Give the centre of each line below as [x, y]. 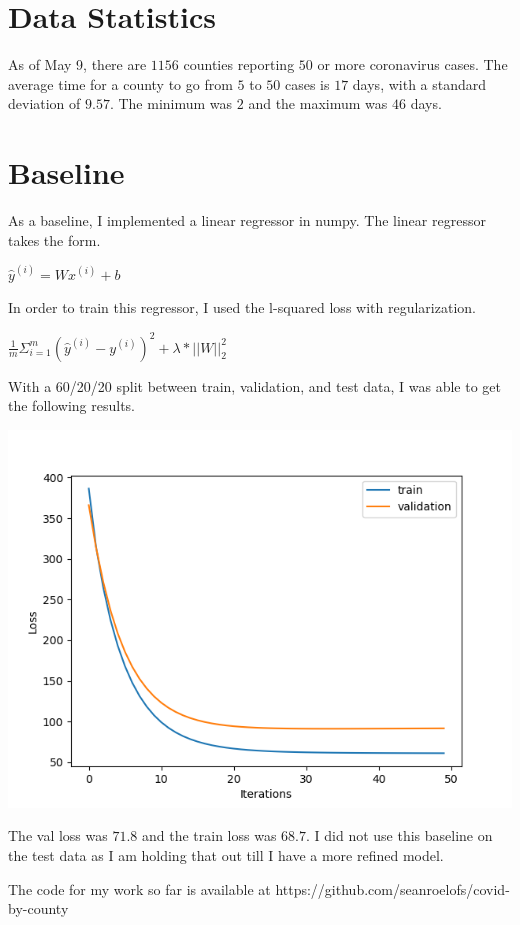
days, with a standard [419, 83]
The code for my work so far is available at [139, 888]
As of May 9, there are [77, 64]
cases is [307, 83]
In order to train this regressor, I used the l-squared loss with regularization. [242, 307]
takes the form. [54, 239]
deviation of [44, 103]
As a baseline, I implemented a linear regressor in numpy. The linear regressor [247, 220]
